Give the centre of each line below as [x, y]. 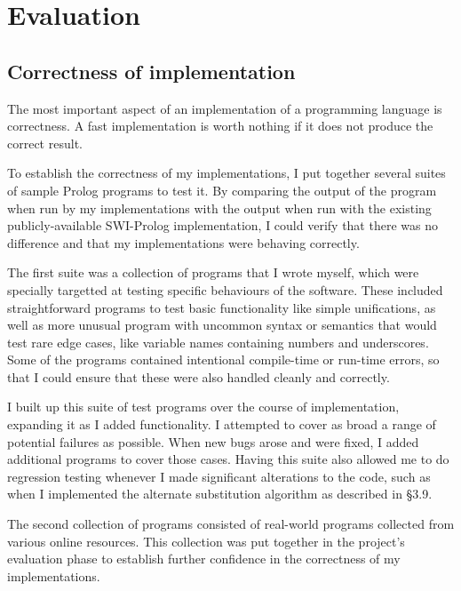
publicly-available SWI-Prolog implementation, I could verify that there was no [223, 225]
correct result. [45, 143]
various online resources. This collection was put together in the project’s [206, 541]
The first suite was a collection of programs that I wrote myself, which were [213, 272]
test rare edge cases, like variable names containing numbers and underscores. [218, 342]
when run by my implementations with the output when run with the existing [219, 208]
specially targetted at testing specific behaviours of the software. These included [225, 289]
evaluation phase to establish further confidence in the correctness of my [204, 559]
